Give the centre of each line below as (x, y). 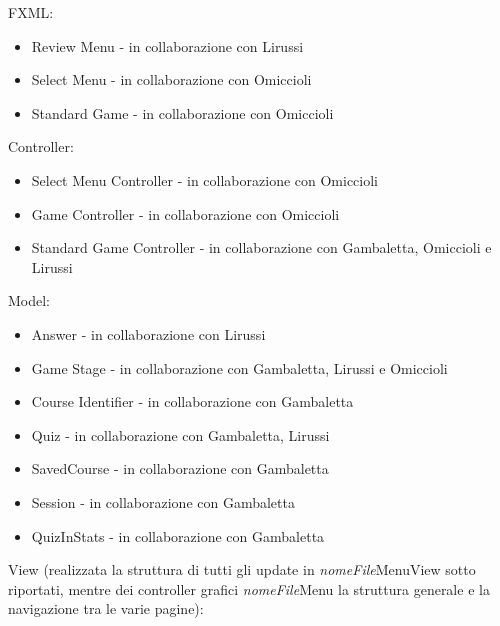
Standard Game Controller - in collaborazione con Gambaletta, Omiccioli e (261, 247)
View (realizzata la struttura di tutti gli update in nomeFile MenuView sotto (242, 569)
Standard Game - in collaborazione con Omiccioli (182, 112)
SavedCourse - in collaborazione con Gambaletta (180, 468)
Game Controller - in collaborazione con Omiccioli (185, 213)
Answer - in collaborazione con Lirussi (148, 333)
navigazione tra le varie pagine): (106, 608)
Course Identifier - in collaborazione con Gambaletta (192, 401)
